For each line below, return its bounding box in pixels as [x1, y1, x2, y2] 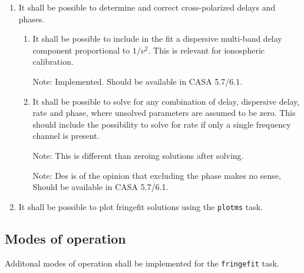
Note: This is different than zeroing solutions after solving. [32, 149, 244, 161]
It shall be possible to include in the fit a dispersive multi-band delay [32, 32, 282, 45]
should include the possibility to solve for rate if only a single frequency [32, 118, 291, 130]
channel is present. [32, 129, 100, 142]
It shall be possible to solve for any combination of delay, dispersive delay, [32, 95, 300, 107]
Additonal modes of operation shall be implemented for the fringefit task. [5, 257, 279, 269]
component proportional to [32, 44, 130, 56]
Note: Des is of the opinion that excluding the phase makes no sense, [32, 169, 281, 181]
